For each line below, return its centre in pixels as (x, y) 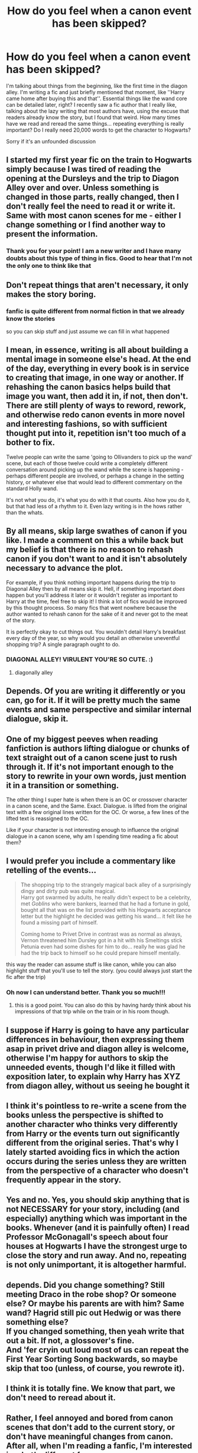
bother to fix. (30, 443)
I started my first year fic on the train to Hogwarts (99, 160)
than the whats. (25, 512)
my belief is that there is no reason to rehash (90, 550)
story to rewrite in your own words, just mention (96, 776)
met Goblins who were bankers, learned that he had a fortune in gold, (105, 903)
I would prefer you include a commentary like (91, 861)
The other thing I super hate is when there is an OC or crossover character (97, 800)
